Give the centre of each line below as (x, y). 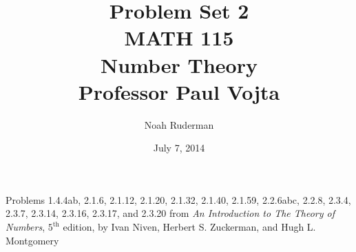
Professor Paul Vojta (179, 91)
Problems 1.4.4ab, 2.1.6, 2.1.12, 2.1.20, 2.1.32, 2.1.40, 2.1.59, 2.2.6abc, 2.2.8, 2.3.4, (178, 199)
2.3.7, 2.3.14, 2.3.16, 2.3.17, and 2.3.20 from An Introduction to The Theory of (170, 213)
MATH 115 (179, 38)
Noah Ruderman (179, 124)
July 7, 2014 (179, 148)
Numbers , (25, 227)
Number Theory (179, 64)
